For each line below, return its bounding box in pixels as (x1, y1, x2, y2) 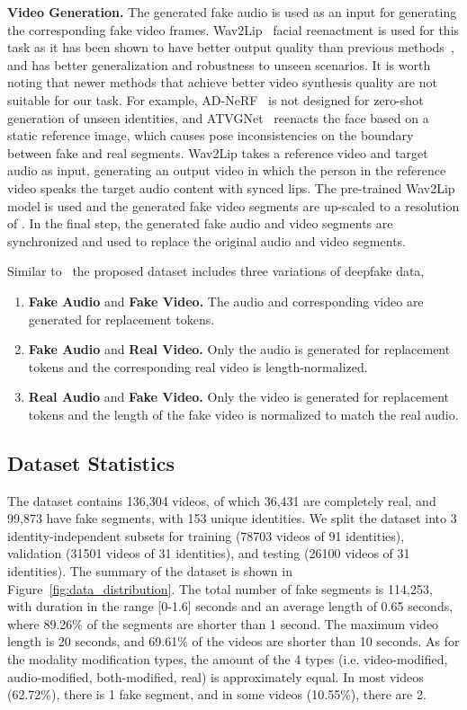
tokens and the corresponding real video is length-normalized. (28, 357, 368, 376)
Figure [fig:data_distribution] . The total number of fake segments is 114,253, (7, 579, 433, 598)
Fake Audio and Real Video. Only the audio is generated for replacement (28, 340, 451, 359)
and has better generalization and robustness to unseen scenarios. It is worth (7, 55, 431, 74)
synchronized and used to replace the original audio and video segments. (7, 231, 406, 250)
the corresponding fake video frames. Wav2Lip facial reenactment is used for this (7, 20, 460, 39)
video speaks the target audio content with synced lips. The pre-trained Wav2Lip (7, 178, 455, 197)
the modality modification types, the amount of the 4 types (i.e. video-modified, (7, 650, 448, 669)
